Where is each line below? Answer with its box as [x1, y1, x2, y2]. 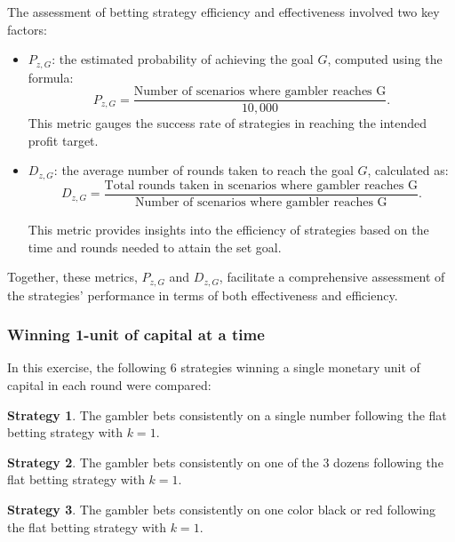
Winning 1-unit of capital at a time [7, 323, 265, 346]
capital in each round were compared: [7, 376, 212, 395]
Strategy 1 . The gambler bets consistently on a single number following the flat [7, 405, 447, 424]
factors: [7, 20, 47, 38]
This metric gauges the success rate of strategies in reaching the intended [28, 114, 427, 132]
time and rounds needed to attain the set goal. [28, 237, 282, 256]
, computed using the [327, 50, 443, 68]
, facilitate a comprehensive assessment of [219, 267, 445, 286]
